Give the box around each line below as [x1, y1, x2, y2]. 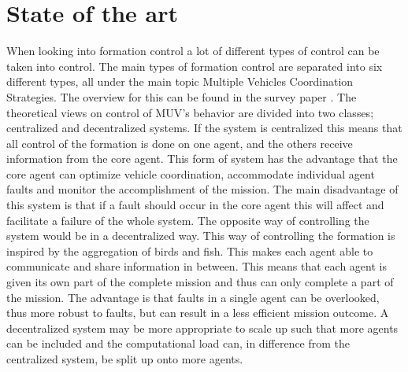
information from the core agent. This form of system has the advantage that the [6, 150, 398, 167]
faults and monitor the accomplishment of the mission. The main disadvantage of [6, 181, 399, 197]
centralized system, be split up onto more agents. [6, 351, 243, 366]
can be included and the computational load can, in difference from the [6, 335, 351, 352]
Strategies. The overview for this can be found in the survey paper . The [6, 88, 357, 105]
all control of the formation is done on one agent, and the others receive [6, 134, 353, 151]
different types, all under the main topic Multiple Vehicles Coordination [6, 73, 354, 90]
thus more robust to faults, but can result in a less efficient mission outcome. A [6, 304, 389, 321]
